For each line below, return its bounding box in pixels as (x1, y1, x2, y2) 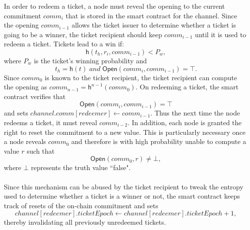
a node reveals (4, 136, 46, 146)
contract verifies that (4, 91, 66, 101)
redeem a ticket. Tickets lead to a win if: (4, 39, 124, 49)
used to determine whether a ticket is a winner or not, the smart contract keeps (4, 191, 240, 201)
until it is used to (195, 29, 246, 39)
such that (27, 145, 55, 156)
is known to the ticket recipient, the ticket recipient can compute (45, 72, 237, 82)
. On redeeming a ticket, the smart (136, 82, 239, 92)
